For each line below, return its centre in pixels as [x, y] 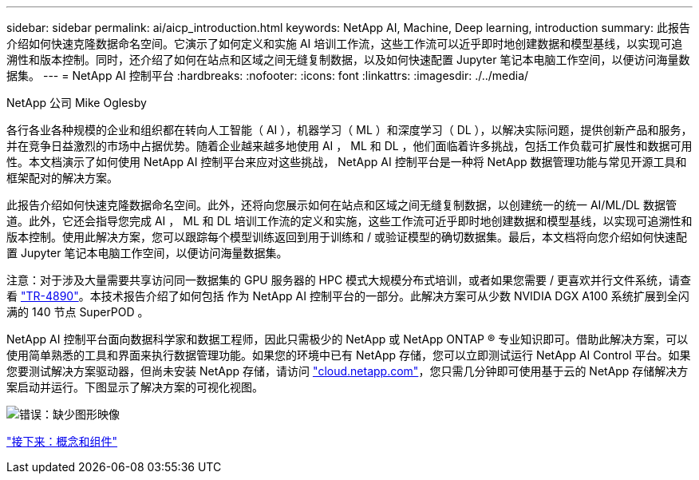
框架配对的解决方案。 [62, 178]
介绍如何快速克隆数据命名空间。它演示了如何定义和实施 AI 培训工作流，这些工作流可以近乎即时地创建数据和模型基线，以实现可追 [345, 44]
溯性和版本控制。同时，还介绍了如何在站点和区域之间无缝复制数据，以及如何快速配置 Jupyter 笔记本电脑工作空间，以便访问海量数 [348, 60]
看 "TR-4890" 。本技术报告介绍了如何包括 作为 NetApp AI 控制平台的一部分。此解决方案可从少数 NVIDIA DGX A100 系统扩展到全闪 [348, 296]
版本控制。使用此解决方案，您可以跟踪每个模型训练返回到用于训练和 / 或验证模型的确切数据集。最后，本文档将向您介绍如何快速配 [347, 237]
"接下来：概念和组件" [62, 441]
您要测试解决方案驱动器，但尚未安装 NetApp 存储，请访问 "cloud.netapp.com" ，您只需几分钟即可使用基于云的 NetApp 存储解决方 [348, 371]
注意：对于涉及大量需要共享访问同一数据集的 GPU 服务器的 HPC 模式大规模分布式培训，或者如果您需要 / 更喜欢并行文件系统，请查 [349, 280]
